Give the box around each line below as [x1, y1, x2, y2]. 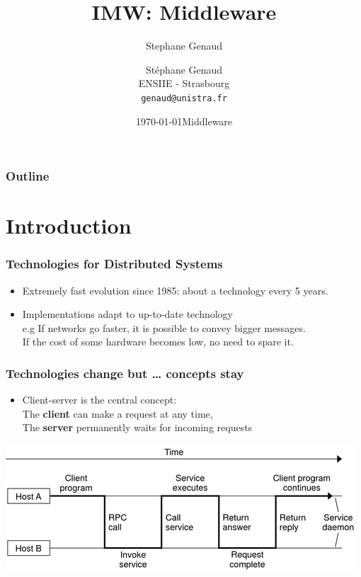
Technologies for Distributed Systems [6, 255, 223, 273]
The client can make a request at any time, [22, 406, 213, 421]
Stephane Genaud [145, 38, 223, 53]
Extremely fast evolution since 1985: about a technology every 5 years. [22, 282, 328, 297]
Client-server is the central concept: [22, 392, 177, 407]
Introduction [6, 211, 132, 240]
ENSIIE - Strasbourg [138, 76, 230, 91]
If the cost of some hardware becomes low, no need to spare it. [22, 334, 294, 349]
